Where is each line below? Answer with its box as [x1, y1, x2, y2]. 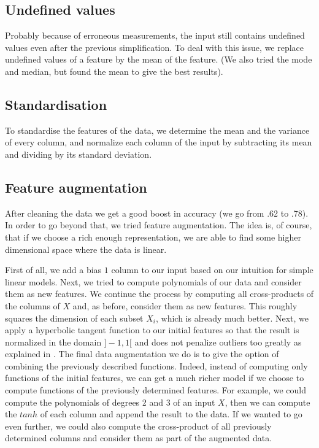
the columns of [5, 299, 60, 312]
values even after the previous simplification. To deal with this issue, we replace [5, 41, 304, 53]
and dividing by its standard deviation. [5, 147, 152, 160]
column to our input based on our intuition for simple [111, 263, 313, 276]
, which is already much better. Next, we [156, 311, 309, 324]
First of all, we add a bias [5, 263, 102, 276]
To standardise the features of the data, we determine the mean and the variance [5, 123, 310, 136]
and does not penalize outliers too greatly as [134, 335, 302, 348]
